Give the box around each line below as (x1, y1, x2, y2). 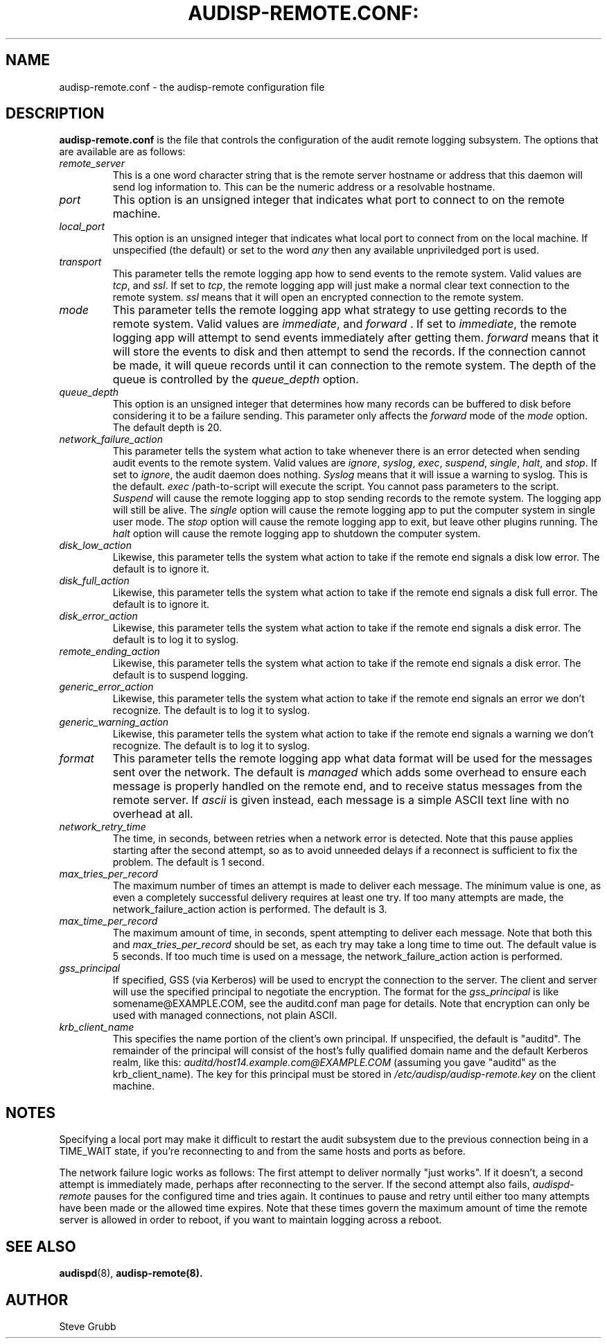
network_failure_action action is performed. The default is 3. (112, 903, 387, 916)
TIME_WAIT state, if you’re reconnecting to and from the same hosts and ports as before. (59, 1145, 466, 1158)
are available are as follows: (59, 146, 186, 158)
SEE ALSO (6, 1237, 76, 1255)
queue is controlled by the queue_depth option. (112, 372, 359, 387)
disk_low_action (59, 539, 132, 552)
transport (59, 256, 102, 268)
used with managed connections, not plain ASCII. (112, 1009, 337, 1022)
